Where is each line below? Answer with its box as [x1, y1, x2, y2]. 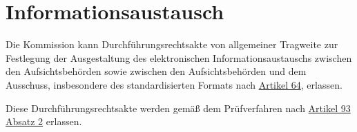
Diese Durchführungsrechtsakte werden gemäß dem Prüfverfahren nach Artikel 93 [6, 100, 351, 115]
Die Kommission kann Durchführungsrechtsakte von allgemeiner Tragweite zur [6, 37, 338, 52]
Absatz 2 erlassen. [6, 114, 82, 129]
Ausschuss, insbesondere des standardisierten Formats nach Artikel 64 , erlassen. [6, 77, 342, 91]
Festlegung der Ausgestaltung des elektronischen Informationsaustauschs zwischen [6, 50, 352, 65]
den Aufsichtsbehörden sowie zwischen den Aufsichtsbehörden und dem [6, 64, 307, 78]
